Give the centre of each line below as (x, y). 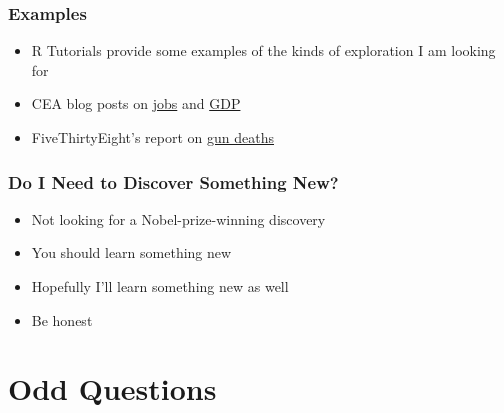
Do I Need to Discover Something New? (173, 181)
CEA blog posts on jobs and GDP (136, 103)
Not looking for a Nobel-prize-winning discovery (178, 218)
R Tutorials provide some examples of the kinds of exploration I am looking (263, 50)
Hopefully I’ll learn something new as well (160, 286)
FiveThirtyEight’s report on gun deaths (153, 137)
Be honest (62, 319)
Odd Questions (112, 388)
